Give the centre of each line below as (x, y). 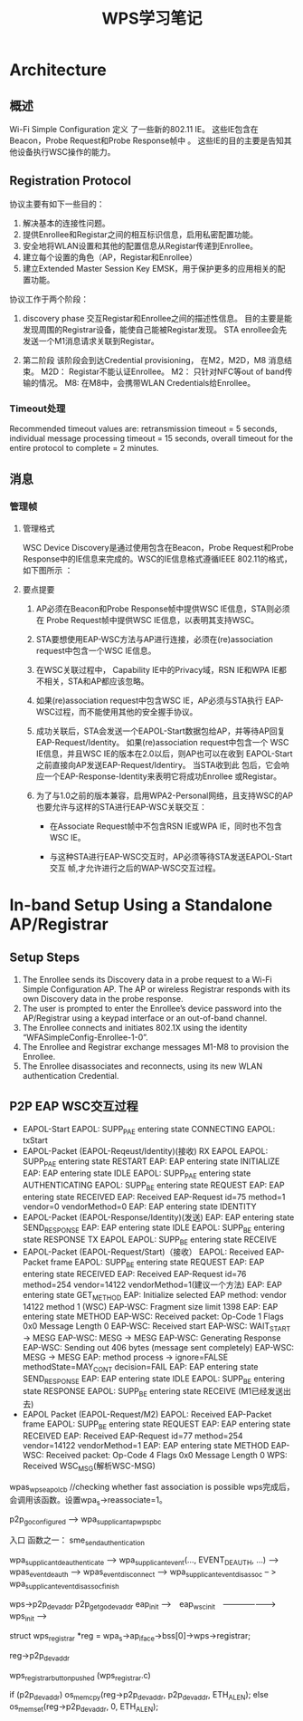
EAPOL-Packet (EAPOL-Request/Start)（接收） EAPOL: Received (143, 1252)
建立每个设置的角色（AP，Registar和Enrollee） (109, 257)
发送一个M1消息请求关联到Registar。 (91, 341)
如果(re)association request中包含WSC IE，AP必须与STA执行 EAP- (160, 700)
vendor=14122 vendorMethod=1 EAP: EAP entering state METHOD (146, 1445)
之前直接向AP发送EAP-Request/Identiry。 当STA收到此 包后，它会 (159, 764)
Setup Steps (44, 958)
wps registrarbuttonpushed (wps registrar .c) (80, 1676)
